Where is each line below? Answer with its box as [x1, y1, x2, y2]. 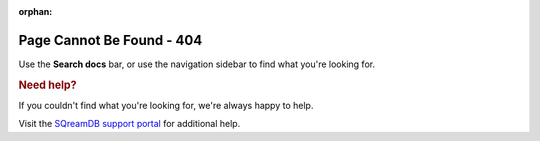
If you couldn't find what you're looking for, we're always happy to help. [18, 99, 314, 111]
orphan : [18, 6, 53, 17]
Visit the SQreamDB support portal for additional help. [18, 118, 241, 130]
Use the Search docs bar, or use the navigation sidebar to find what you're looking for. [18, 58, 375, 70]
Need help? [18, 78, 77, 92]
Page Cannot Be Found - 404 [18, 31, 203, 49]
